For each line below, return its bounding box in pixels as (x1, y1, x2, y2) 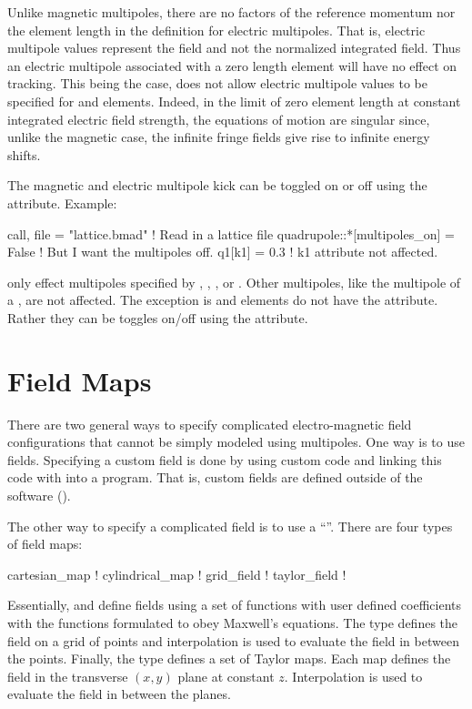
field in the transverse (7, 666, 128, 685)
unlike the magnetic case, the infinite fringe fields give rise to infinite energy (7, 127, 430, 147)
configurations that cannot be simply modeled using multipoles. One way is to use (7, 432, 465, 451)
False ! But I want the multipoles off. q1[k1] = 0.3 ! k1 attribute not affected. (7, 242, 438, 261)
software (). (7, 486, 71, 504)
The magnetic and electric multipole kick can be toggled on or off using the (7, 176, 427, 195)
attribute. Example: (7, 193, 117, 212)
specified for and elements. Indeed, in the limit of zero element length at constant (7, 91, 461, 110)
